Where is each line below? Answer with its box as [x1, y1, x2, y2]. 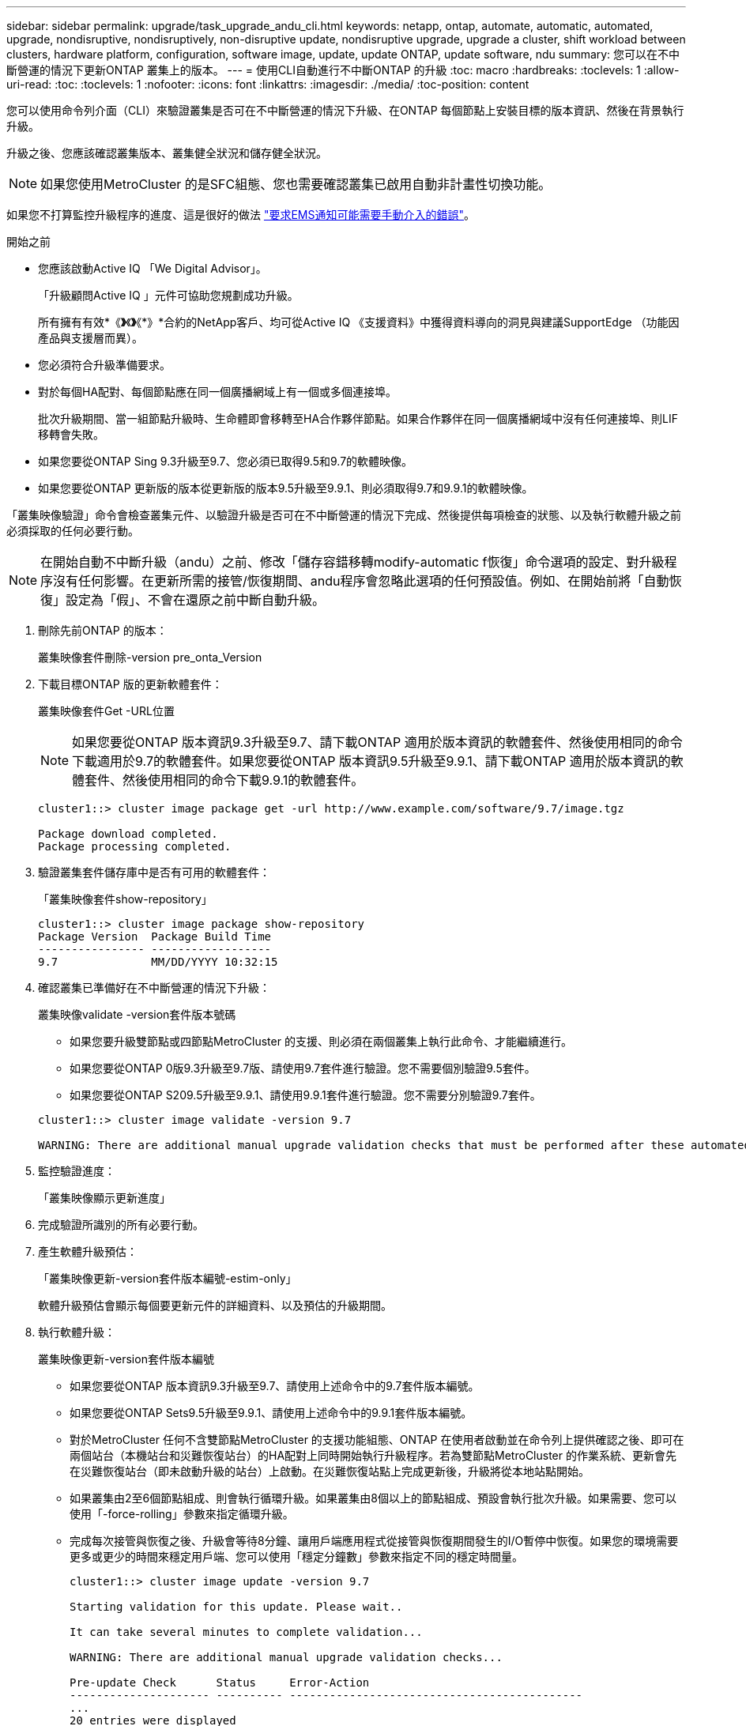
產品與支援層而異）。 [38, 331, 143, 345]
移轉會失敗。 [38, 428, 104, 441]
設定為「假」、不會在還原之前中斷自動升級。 [66, 592, 326, 608]
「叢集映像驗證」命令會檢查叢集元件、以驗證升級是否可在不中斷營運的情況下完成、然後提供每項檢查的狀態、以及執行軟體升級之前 [6, 508, 681, 522]
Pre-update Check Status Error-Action [70, 1676, 370, 1689]
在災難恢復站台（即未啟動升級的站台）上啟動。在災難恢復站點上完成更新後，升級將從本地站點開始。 [70, 1464, 590, 1478]
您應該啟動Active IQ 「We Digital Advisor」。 [38, 262, 267, 275]
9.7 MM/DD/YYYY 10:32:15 [38, 955, 278, 968]
